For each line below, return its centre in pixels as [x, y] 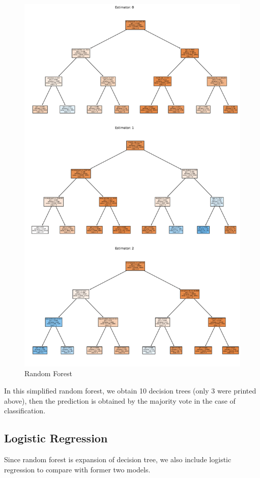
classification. [25, 411]
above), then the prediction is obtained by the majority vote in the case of [120, 400]
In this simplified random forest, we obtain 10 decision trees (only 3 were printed [130, 390]
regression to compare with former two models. [77, 469]
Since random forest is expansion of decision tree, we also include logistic [118, 459]
